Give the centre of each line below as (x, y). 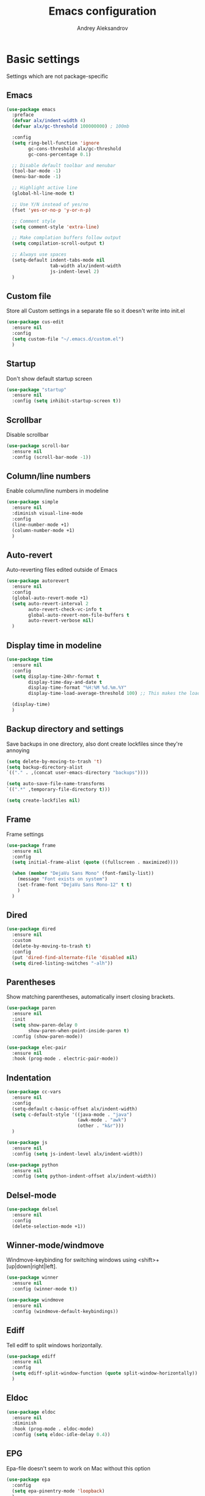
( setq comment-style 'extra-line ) (56, 227)
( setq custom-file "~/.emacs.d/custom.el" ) (68, 339)
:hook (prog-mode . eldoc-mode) (53, 1429)
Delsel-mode (31, 1195)
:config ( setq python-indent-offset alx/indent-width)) (84, 1176)
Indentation (29, 1078)
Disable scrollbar (27, 434)
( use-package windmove (35, 1300)
